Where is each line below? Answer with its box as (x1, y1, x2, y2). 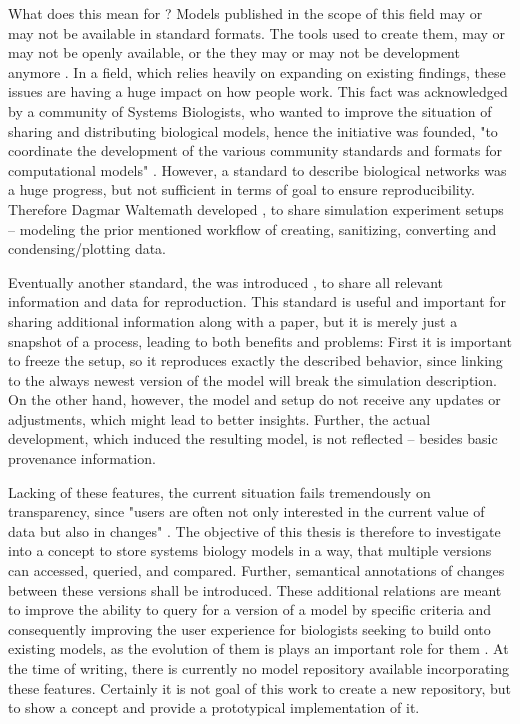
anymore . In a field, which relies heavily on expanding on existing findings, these (8, 61, 506, 82)
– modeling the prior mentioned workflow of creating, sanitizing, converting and (8, 218, 497, 239)
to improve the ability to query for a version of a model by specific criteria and (8, 599, 491, 620)
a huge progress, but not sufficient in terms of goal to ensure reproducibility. (8, 179, 475, 200)
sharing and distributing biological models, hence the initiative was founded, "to (8, 120, 498, 141)
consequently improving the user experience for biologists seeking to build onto (8, 618, 491, 639)
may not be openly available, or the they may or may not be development (8, 42, 460, 63)
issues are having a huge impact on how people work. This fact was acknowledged (8, 81, 508, 102)
